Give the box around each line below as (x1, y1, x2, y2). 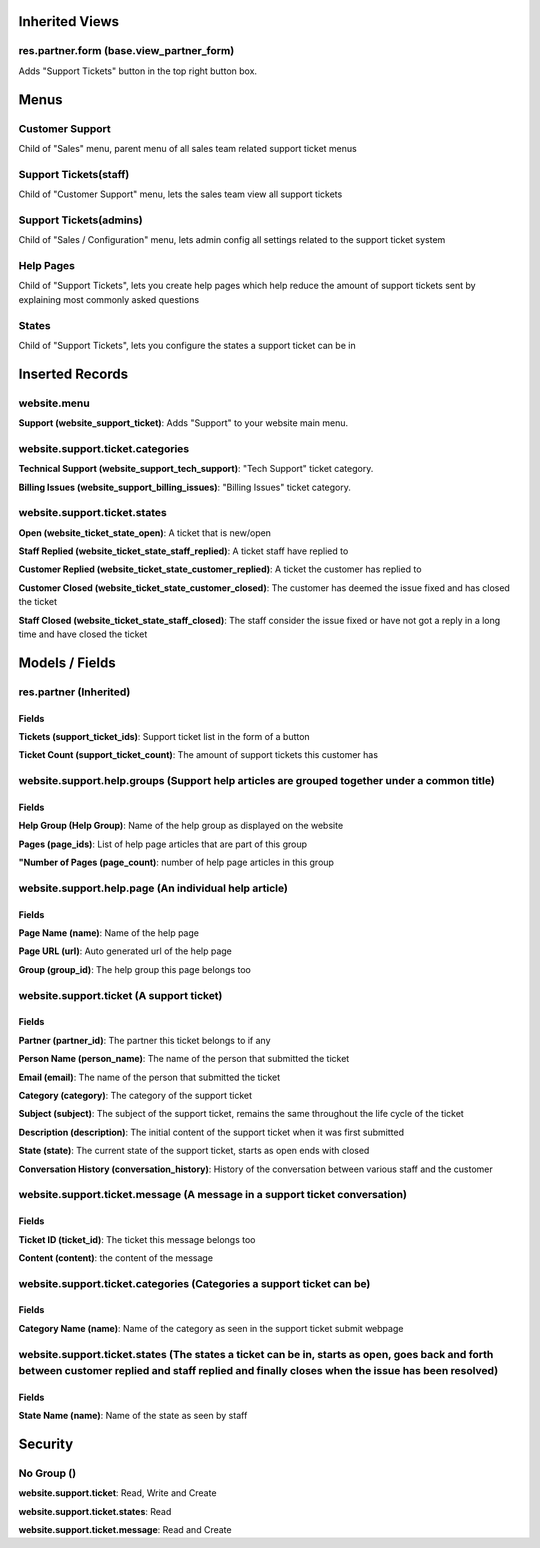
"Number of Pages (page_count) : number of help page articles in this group (18, 856, 335, 869)
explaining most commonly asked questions (18, 293, 200, 305)
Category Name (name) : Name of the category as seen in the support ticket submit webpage (18, 1322, 404, 1334)
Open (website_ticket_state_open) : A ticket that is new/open (18, 526, 272, 539)
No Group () (18, 1466, 77, 1480)
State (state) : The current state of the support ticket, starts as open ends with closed (18, 1145, 370, 1157)
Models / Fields (18, 654, 116, 671)
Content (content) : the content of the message (18, 1251, 214, 1264)
